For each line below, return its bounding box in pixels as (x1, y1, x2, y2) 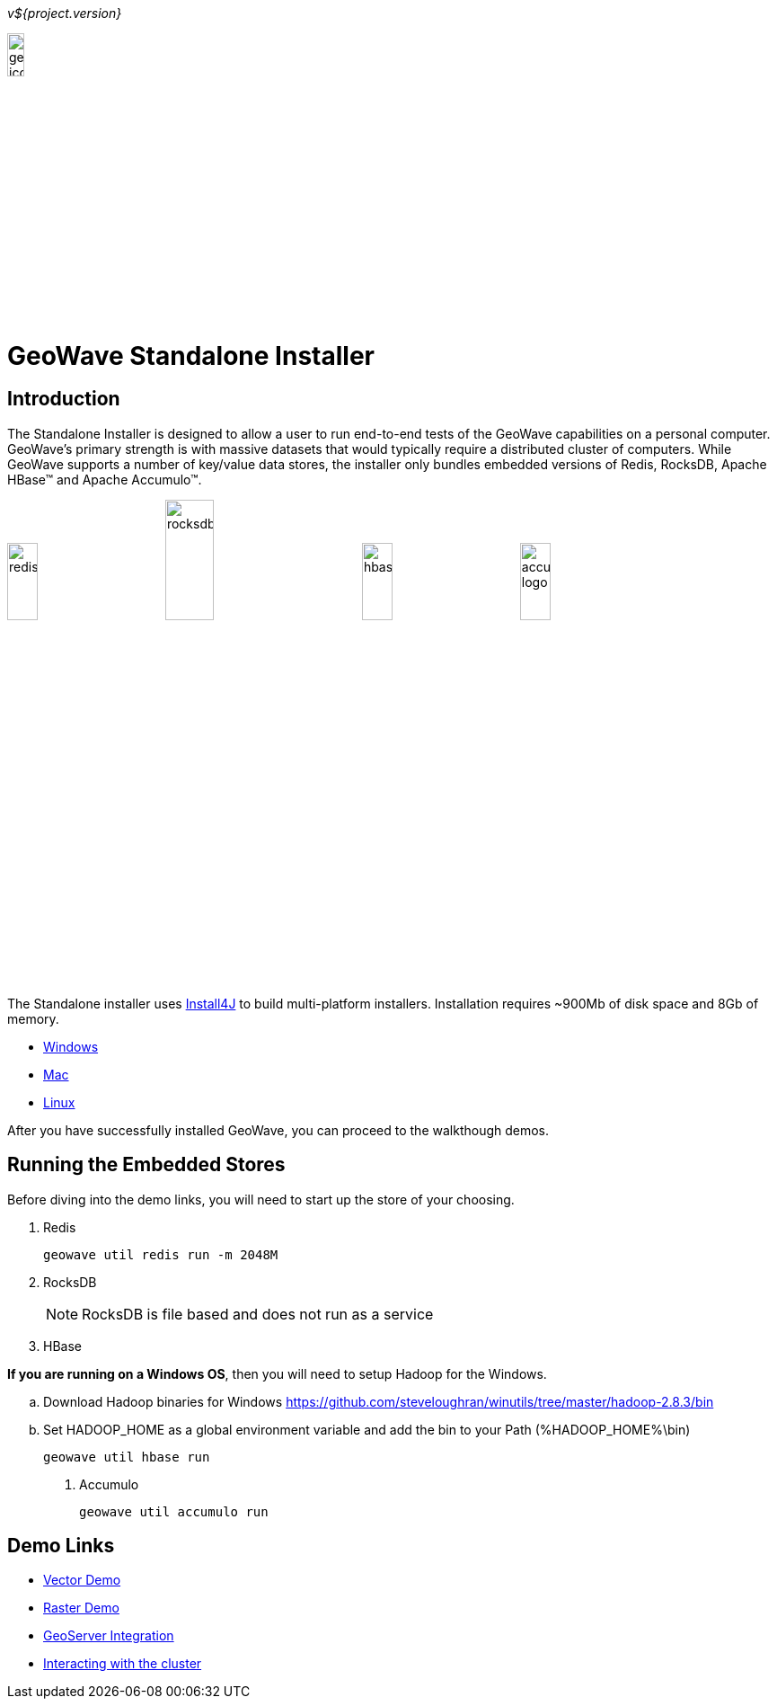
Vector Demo (43, 1572, 121, 1588)
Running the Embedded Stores (7, 1153, 286, 1177)
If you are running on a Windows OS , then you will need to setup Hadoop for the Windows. (7, 1365, 547, 1382)
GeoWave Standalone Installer (7, 340, 375, 371)
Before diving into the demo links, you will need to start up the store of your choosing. (7, 1191, 515, 1207)
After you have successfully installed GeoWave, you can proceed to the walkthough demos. (7, 1122, 550, 1138)
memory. (7, 1010, 59, 1026)
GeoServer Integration (43, 1628, 174, 1644)
